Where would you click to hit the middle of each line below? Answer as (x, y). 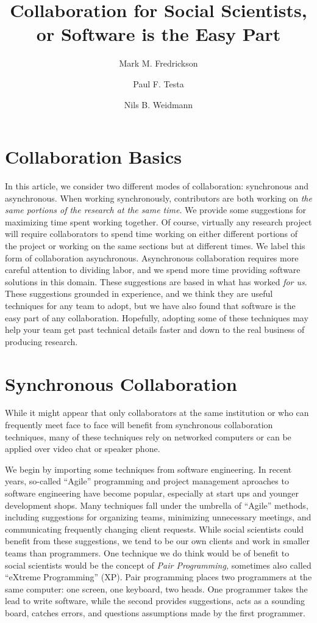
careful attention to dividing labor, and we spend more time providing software (153, 270)
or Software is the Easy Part (158, 34)
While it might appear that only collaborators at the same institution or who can (157, 413)
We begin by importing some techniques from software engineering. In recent (148, 469)
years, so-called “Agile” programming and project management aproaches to (147, 481)
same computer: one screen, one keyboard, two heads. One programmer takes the (156, 588)
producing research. (41, 341)
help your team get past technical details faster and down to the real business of (155, 330)
